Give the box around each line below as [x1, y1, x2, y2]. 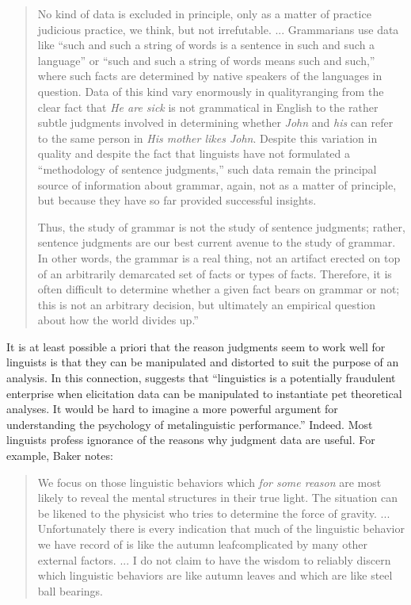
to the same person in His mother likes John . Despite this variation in [37, 129, 378, 146]
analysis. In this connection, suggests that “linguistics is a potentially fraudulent [6, 370, 396, 386]
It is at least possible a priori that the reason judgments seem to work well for [6, 338, 386, 354]
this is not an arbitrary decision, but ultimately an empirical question [37, 296, 376, 312]
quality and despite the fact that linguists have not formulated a [37, 145, 351, 162]
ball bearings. [37, 582, 103, 599]
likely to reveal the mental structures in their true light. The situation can [37, 489, 398, 506]
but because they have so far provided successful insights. [37, 192, 317, 209]
